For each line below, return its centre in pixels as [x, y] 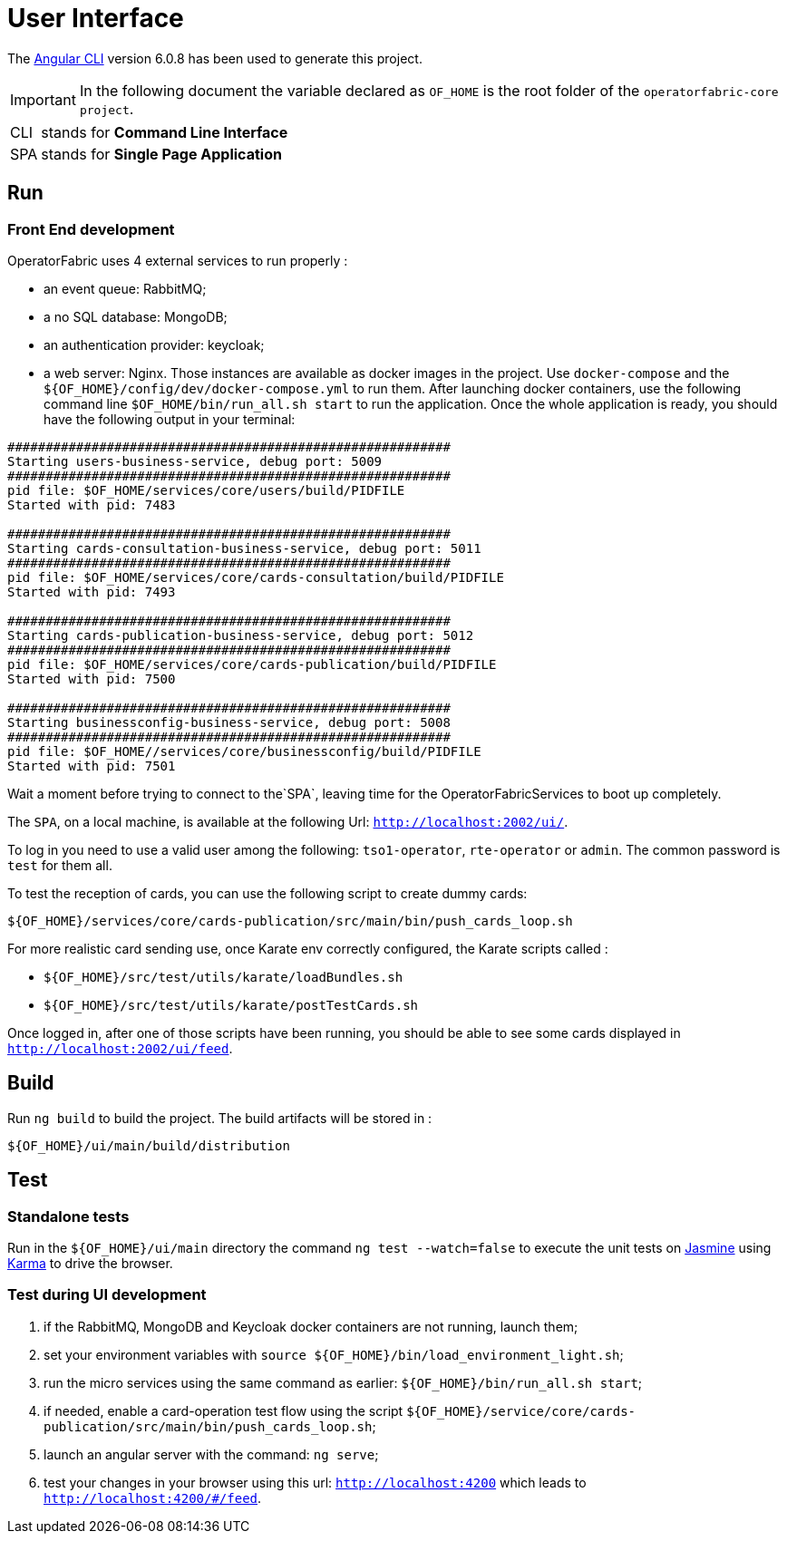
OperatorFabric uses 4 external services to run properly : [178, 260]
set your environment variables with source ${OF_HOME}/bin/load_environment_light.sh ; [334, 1354]
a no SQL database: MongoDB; [136, 316]
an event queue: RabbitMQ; [125, 288]
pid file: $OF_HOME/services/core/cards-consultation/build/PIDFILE [256, 577]
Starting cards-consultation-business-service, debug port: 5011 [244, 548]
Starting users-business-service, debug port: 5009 [195, 461]
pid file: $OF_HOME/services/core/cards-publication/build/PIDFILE [252, 664]
